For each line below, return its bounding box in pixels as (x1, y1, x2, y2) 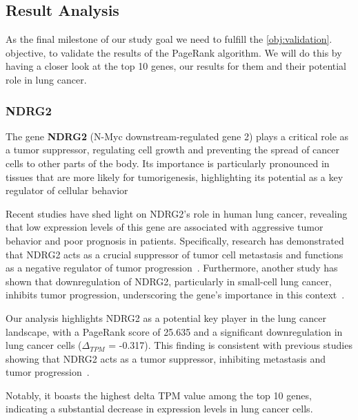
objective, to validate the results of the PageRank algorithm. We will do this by (6, 45, 342, 59)
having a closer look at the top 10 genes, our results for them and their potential (6, 59, 347, 73)
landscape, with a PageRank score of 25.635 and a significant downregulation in (6, 324, 343, 338)
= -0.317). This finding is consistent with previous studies (108, 338, 352, 352)
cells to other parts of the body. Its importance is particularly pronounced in (6, 155, 330, 170)
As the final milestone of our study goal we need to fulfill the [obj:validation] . (6, 32, 332, 46)
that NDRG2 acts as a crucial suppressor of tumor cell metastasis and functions (6, 247, 344, 261)
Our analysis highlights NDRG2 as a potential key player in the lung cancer (6, 310, 326, 325)
